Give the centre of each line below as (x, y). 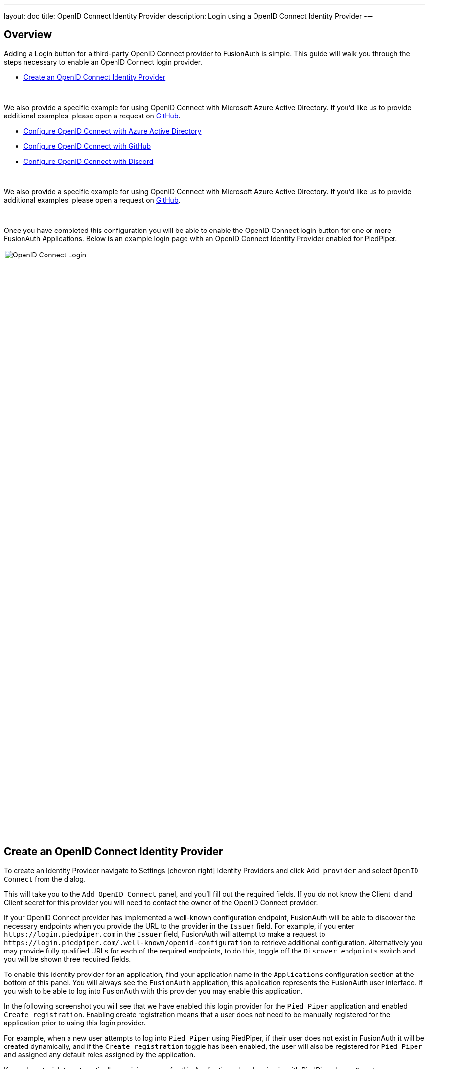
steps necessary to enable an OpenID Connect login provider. (103, 62)
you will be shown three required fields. (68, 959)
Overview (28, 35)
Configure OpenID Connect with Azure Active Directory (113, 131)
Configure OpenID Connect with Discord (89, 161)
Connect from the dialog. (45, 879)
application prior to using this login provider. (75, 1023)
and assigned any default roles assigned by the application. (100, 1054)
